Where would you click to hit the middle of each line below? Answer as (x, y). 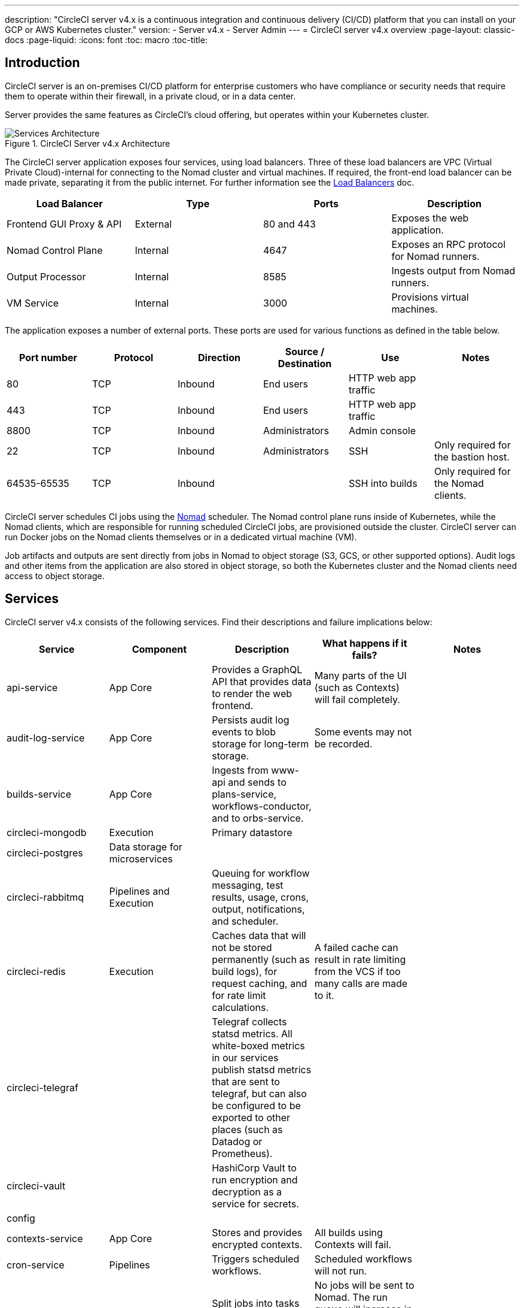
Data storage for (146, 847)
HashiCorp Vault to (254, 1168)
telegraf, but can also (259, 1093)
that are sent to (246, 1081)
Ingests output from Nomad (453, 270)
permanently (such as (261, 959)
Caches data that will (259, 935)
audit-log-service (46, 738)
